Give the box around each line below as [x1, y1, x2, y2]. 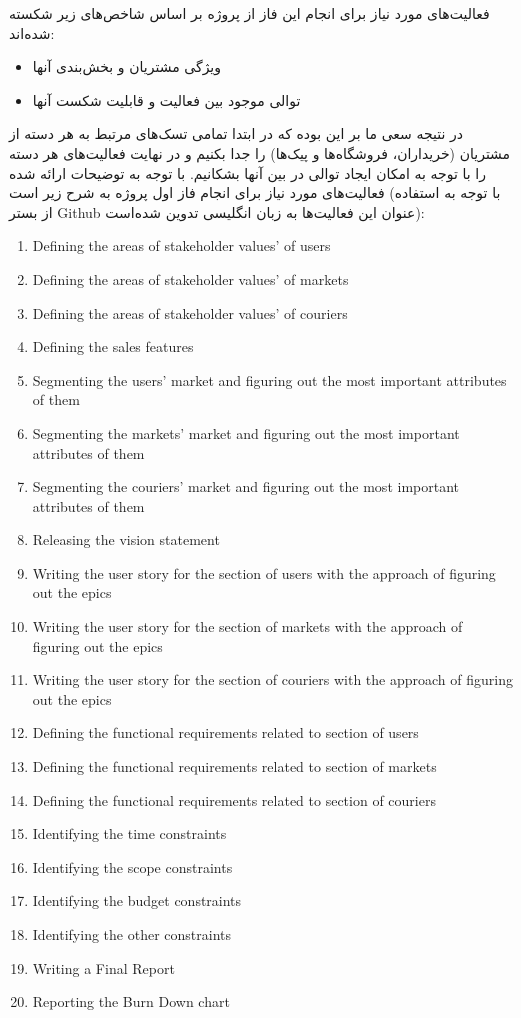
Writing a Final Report [32, 957, 175, 978]
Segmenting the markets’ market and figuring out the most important [32, 422, 460, 443]
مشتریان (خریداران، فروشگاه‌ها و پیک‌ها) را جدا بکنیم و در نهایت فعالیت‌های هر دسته [9, 142, 511, 163]
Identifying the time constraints [32, 823, 227, 844]
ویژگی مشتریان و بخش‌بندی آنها [32, 56, 222, 77]
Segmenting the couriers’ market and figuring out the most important [32, 476, 459, 497]
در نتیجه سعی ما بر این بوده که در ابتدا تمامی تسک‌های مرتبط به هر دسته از [9, 123, 464, 144]
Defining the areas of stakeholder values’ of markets [32, 268, 349, 289]
